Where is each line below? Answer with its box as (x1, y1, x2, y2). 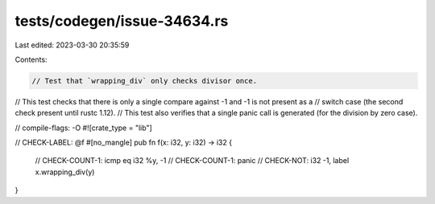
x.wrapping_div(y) (35, 167, 95, 177)
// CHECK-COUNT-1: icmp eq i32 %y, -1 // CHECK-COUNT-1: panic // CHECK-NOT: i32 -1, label (35, 156, 350, 165)
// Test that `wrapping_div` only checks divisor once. (31, 76, 258, 85)
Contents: (14, 55, 48, 64)
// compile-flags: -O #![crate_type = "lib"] (14, 123, 152, 133)
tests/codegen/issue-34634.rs (14, 12, 229, 30)
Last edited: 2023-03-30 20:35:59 (14, 40, 130, 50)
